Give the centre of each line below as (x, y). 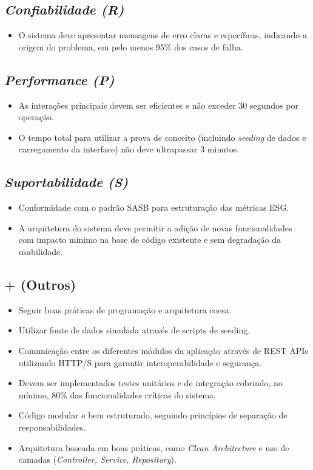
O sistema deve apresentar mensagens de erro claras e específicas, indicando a (163, 35)
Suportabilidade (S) (66, 182)
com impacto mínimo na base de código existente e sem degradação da (150, 240)
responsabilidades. (52, 427)
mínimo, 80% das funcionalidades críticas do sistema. (117, 394)
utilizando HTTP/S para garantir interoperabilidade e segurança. (140, 362)
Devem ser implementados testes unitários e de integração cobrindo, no (150, 383)
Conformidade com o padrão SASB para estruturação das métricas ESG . (154, 207)
